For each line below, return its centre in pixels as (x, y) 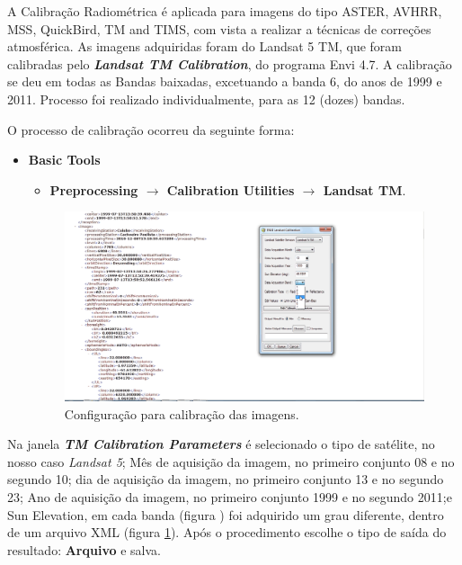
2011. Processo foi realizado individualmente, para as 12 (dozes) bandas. (206, 99)
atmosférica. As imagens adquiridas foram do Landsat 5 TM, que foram (205, 46)
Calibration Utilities (231, 189)
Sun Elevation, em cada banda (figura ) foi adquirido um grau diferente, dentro (226, 514)
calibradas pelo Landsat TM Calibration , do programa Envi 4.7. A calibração (230, 63)
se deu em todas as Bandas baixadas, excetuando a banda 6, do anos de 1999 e (225, 81)
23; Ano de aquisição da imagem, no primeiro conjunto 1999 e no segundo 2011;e (230, 496)
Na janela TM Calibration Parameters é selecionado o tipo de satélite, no (221, 444)
